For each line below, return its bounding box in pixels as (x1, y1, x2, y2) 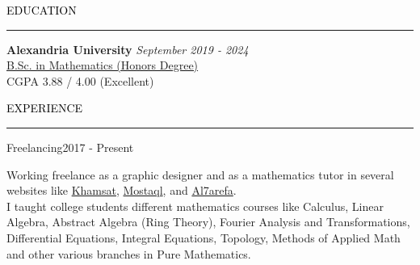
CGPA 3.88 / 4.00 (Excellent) (6, 72, 154, 89)
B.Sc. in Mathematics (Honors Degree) (6, 57, 199, 74)
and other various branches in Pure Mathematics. (6, 245, 251, 262)
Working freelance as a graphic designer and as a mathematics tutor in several (6, 166, 394, 183)
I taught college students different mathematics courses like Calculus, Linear (6, 197, 384, 214)
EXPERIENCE (6, 99, 83, 116)
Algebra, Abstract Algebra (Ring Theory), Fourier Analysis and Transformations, (6, 213, 410, 230)
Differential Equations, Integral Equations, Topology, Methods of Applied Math (6, 229, 401, 246)
